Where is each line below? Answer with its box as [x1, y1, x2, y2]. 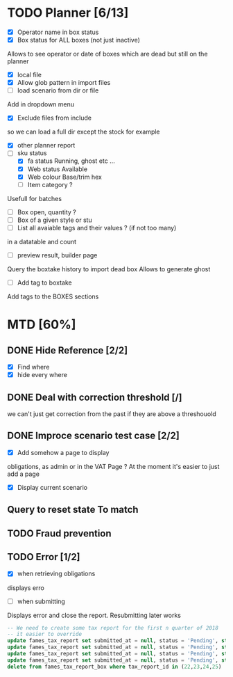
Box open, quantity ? [17, 207, 76, 216]
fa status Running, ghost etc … [27, 157, 116, 165]
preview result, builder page [17, 250, 98, 259]
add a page [7, 470, 40, 478]
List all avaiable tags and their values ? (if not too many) [17, 223, 177, 232]
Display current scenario [17, 483, 88, 491]
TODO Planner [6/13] [7, 5, 129, 21]
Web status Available [27, 165, 88, 173]
